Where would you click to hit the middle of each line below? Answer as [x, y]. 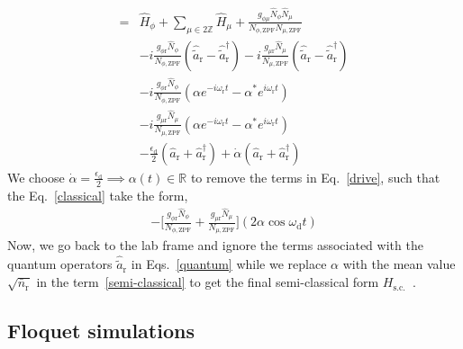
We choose [36, 177]
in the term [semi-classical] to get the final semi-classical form [208, 282]
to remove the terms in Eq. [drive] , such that [315, 177]
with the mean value [399, 264]
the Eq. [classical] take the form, [98, 195]
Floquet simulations [101, 331]
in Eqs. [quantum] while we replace [229, 264]
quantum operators [60, 264]
